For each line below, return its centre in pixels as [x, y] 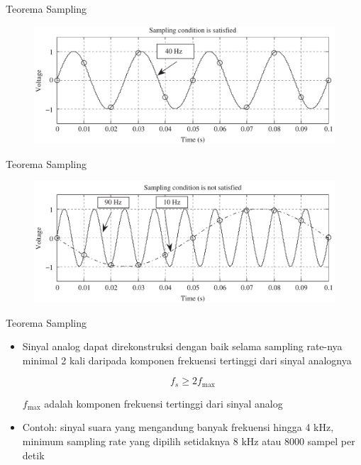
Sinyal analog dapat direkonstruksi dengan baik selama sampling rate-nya [182, 346]
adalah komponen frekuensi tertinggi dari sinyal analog [163, 403]
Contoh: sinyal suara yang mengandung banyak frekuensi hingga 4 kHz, [178, 427]
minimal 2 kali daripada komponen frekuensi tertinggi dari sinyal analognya [187, 360]
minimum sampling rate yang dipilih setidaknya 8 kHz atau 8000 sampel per [189, 441]
